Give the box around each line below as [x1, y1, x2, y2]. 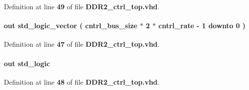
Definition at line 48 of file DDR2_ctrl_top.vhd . [4, 76, 160, 87]
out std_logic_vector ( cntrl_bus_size [4, 20, 138, 31]
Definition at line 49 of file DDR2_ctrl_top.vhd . [4, 1, 160, 11]
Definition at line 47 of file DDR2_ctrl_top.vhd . [4, 39, 160, 49]
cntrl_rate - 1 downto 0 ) [158, 20, 246, 31]
